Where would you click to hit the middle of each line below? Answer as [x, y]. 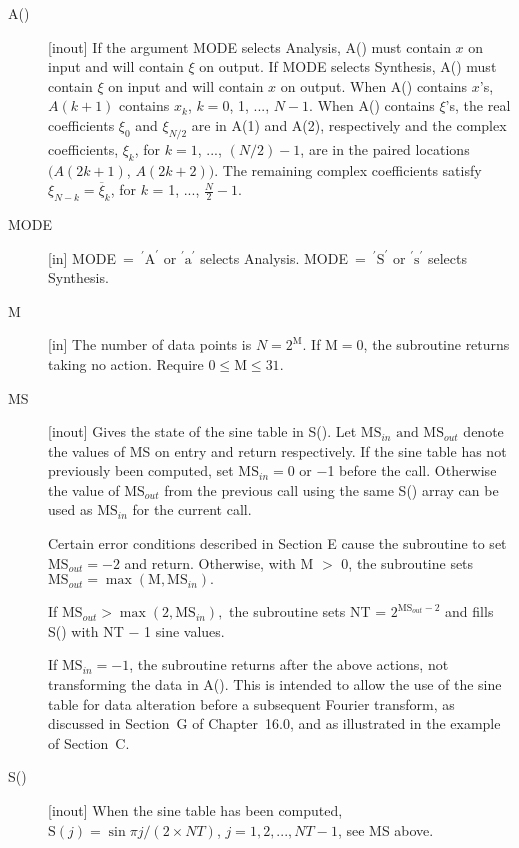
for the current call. [192, 509]
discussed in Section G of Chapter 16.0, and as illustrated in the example [274, 723]
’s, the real [478, 105]
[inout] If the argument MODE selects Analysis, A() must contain [249, 46]
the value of [84, 489]
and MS [420, 433]
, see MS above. [385, 829]
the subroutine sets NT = [308, 611]
